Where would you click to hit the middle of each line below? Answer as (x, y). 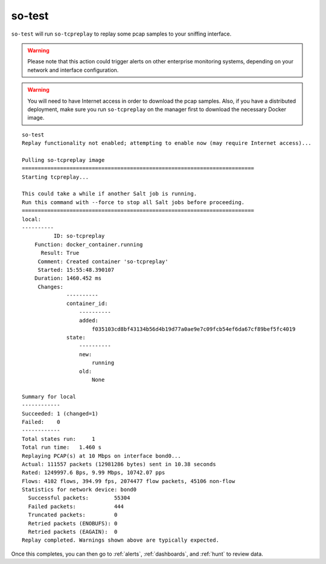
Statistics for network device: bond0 (79, 490)
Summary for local (49, 396)
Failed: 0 (41, 422)
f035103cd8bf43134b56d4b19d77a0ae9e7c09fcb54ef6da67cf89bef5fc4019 (193, 329)
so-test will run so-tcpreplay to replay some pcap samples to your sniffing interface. (121, 34)
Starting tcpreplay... (56, 177)
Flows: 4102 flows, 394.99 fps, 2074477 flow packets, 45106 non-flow (129, 481)
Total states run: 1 (59, 439)
